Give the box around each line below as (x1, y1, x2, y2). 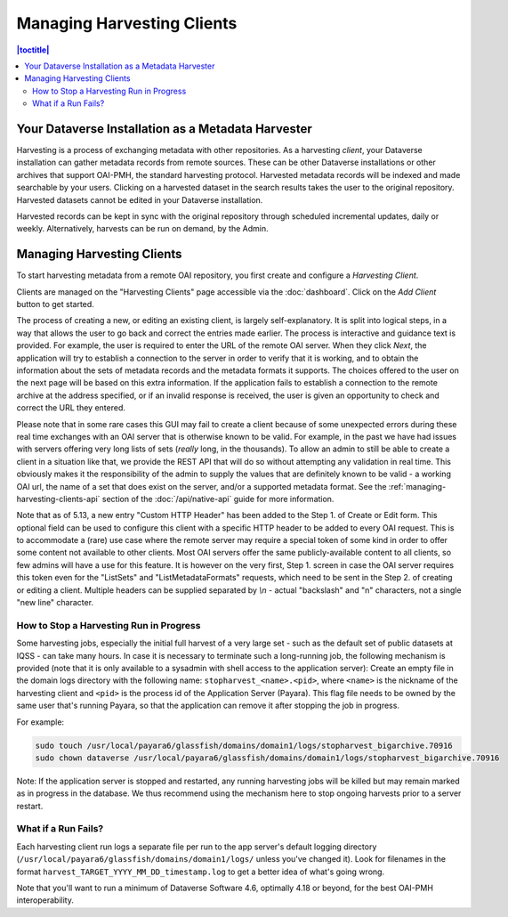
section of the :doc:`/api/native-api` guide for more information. (101, 493, 335, 504)
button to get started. (16, 299, 95, 310)
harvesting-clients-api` (16, 493, 101, 504)
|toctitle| (16, 45, 50, 55)
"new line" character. (16, 597, 93, 608)
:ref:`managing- (388, 481, 447, 491)
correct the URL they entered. (16, 402, 126, 413)
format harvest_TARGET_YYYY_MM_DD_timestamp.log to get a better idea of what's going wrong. (16, 866, 385, 877)
